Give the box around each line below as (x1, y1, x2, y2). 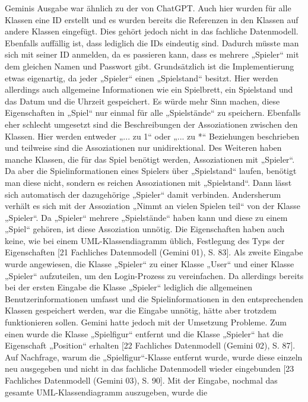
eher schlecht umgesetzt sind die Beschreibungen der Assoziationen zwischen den (5, 118, 298, 130)
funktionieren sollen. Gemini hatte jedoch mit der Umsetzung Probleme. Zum (5, 316, 287, 328)
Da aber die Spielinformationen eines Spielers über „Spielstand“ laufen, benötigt (5, 164, 297, 177)
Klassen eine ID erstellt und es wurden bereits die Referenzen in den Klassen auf (5, 13, 299, 26)
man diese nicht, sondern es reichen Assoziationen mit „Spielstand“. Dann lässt (5, 176, 292, 188)
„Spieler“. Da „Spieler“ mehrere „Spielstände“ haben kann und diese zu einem (5, 211, 288, 223)
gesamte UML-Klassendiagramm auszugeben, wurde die (5, 385, 208, 398)
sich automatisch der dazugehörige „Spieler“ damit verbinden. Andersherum (5, 188, 281, 200)
